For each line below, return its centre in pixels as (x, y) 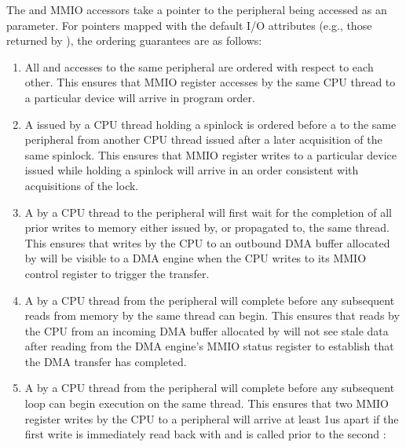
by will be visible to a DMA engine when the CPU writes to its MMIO (196, 258)
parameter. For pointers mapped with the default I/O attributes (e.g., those (189, 25)
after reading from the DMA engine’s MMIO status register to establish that (209, 346)
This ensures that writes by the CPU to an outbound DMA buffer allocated (207, 242)
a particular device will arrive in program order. (140, 97)
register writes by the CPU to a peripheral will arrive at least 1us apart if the (212, 418)
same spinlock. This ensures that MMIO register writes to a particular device (211, 154)
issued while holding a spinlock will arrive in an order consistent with (192, 170)
